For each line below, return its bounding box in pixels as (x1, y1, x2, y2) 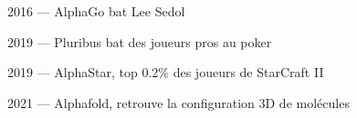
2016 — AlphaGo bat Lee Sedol (7, 2, 185, 20)
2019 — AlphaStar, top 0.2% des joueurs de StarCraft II (7, 63, 324, 82)
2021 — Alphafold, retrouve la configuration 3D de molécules (7, 93, 350, 112)
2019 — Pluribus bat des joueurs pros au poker (7, 32, 272, 51)
